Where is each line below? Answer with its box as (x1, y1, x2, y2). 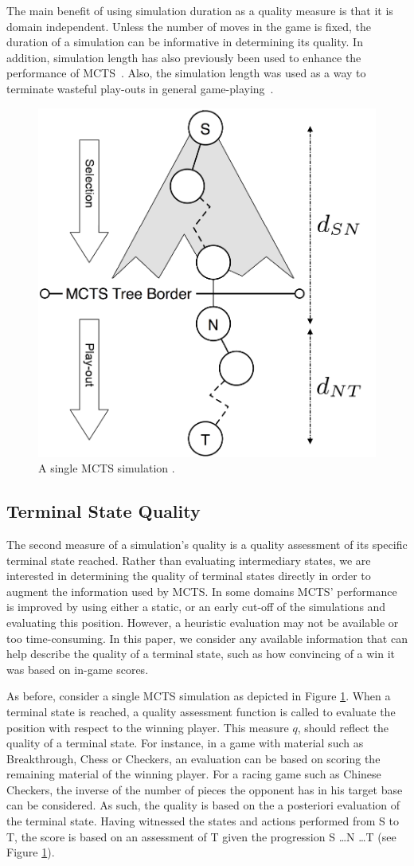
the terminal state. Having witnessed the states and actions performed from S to (6, 813, 399, 829)
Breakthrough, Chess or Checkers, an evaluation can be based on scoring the (6, 750, 381, 766)
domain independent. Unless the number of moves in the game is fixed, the (6, 18, 372, 34)
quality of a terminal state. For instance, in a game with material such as (6, 735, 364, 751)
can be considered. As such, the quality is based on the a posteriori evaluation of (6, 797, 400, 813)
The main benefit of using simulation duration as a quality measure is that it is (6, 2, 393, 18)
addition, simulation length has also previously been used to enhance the (6, 49, 361, 65)
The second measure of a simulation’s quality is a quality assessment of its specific (6, 535, 408, 552)
